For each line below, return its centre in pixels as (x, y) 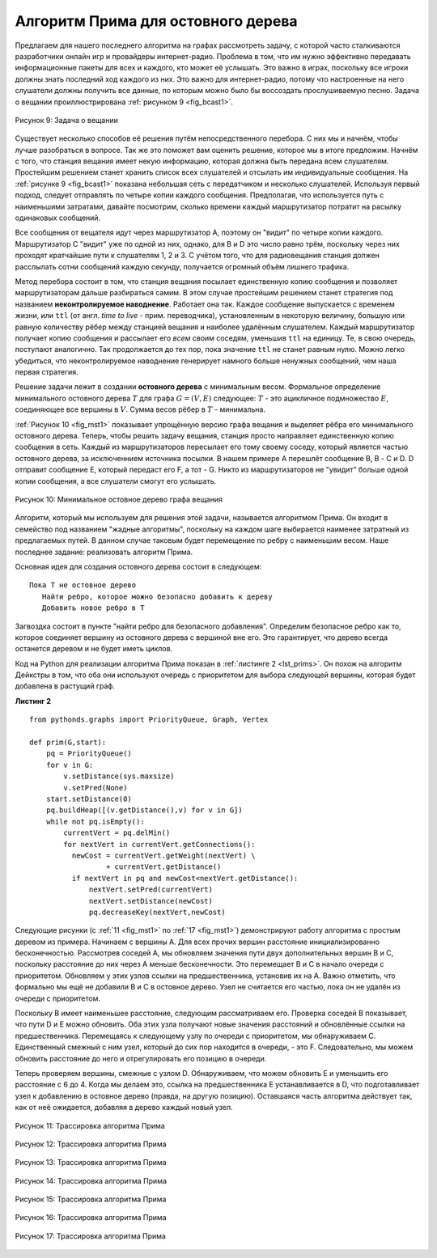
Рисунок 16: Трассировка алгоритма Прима (91, 1218)
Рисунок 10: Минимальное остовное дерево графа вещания (119, 499)
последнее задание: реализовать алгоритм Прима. (104, 552)
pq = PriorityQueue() (89, 754)
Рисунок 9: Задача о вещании (67, 120)
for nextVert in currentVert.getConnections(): (159, 844)
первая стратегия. (47, 372)
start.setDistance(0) (89, 798)
